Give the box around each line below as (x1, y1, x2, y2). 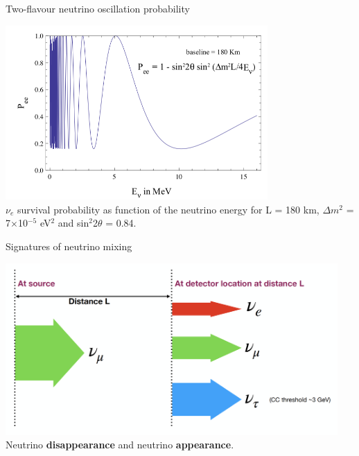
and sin (58, 216, 89, 230)
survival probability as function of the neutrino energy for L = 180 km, (17, 202, 319, 216)
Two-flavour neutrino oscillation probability (6, 1, 190, 15)
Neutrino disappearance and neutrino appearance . (6, 437, 234, 452)
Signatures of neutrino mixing (6, 239, 132, 254)
